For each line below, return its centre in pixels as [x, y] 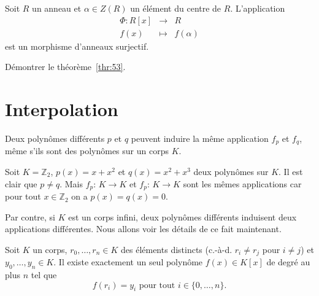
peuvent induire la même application [200, 138]
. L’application [258, 8]
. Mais [71, 183]
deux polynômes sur [231, 172]
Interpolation [62, 109]
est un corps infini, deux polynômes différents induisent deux [183, 216]
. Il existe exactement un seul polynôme [128, 262]
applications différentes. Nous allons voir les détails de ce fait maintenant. [143, 229]
